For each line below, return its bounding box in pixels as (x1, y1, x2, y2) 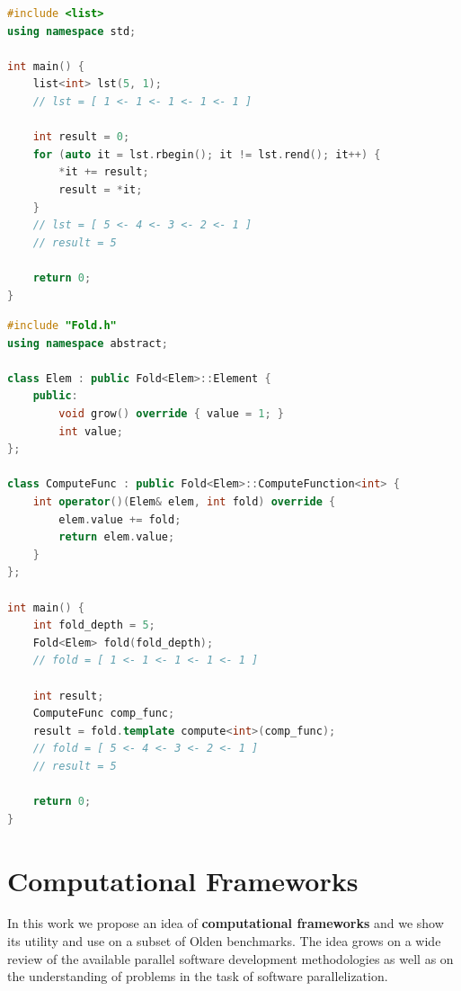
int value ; (58, 424, 123, 438)
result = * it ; (58, 183, 143, 196)
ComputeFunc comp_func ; (32, 707, 175, 720)
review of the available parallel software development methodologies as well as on (7, 949, 454, 968)
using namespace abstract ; (7, 336, 169, 350)
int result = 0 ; (32, 130, 130, 144)
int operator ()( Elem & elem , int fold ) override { (32, 495, 336, 509)
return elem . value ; (58, 531, 175, 544)
